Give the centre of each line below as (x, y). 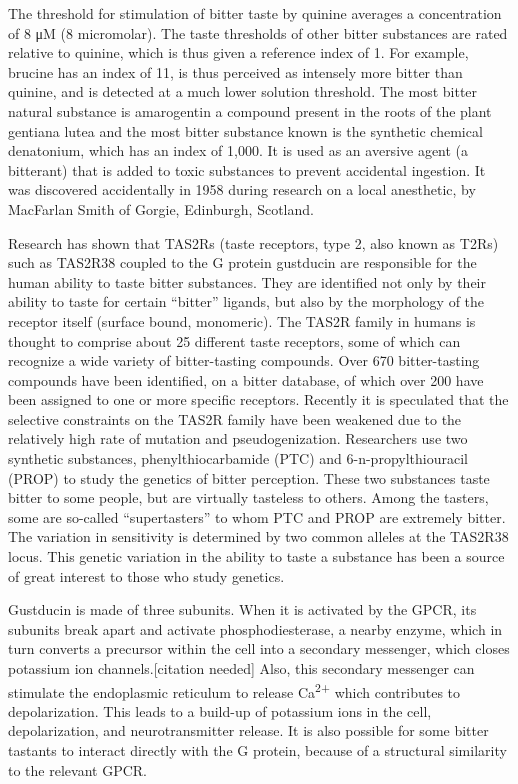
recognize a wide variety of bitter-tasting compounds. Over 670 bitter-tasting (244, 360)
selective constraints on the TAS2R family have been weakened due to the (235, 418)
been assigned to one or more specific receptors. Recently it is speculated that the (258, 399)
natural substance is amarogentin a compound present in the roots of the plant (250, 110)
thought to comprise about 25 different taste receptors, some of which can (234, 340)
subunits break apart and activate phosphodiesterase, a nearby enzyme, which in (255, 628)
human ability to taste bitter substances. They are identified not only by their (247, 281)
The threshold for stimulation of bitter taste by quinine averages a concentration (255, 13)
